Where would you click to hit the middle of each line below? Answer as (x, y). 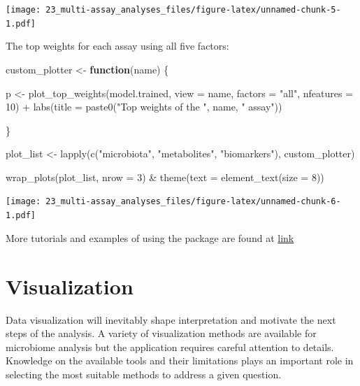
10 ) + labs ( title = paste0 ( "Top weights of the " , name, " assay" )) (144, 107)
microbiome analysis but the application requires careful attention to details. (170, 346)
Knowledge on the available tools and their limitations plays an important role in (180, 360)
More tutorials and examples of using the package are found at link (150, 237)
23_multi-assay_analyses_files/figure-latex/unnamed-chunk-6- (193, 202)
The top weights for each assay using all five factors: (117, 46)
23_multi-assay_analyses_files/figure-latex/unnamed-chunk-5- (193, 10)
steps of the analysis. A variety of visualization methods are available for (161, 333)
